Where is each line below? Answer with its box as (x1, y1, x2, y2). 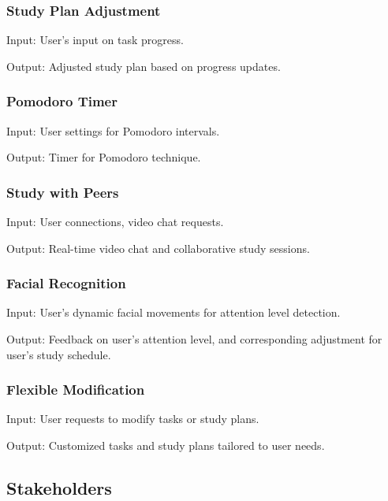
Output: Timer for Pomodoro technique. (6, 149, 201, 165)
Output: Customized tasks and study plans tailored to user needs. (6, 437, 325, 454)
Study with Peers (6, 182, 119, 202)
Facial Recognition (6, 273, 126, 293)
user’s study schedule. (6, 346, 111, 362)
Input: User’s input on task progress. (6, 32, 184, 48)
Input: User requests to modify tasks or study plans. (6, 410, 259, 427)
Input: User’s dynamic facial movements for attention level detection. (6, 304, 341, 321)
